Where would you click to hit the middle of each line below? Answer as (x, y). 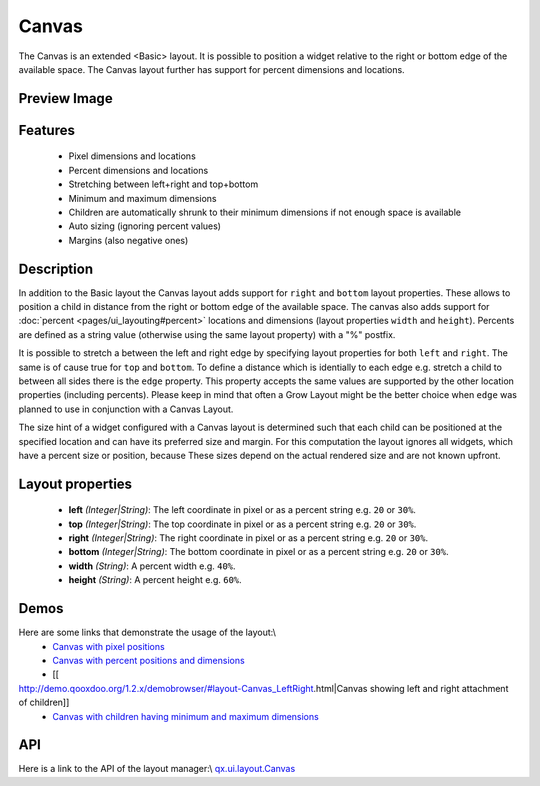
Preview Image (66, 98)
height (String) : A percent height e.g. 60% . (155, 580)
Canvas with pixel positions (108, 646)
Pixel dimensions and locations (132, 156)
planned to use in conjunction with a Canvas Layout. (126, 409)
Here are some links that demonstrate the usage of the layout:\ (147, 632)
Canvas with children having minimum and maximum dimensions (185, 716)
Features (46, 130)
